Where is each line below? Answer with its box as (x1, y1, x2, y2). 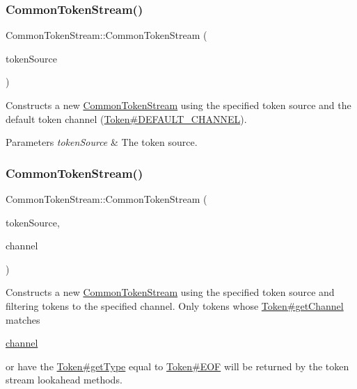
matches (6, 312, 40, 326)
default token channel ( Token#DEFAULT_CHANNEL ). (6, 111, 247, 126)
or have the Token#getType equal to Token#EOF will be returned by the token (6, 358, 349, 373)
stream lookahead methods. (6, 372, 122, 387)
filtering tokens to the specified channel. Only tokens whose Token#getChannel (6, 298, 344, 313)
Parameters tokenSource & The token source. (6, 135, 198, 149)
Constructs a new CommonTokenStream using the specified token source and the (6, 98, 351, 112)
